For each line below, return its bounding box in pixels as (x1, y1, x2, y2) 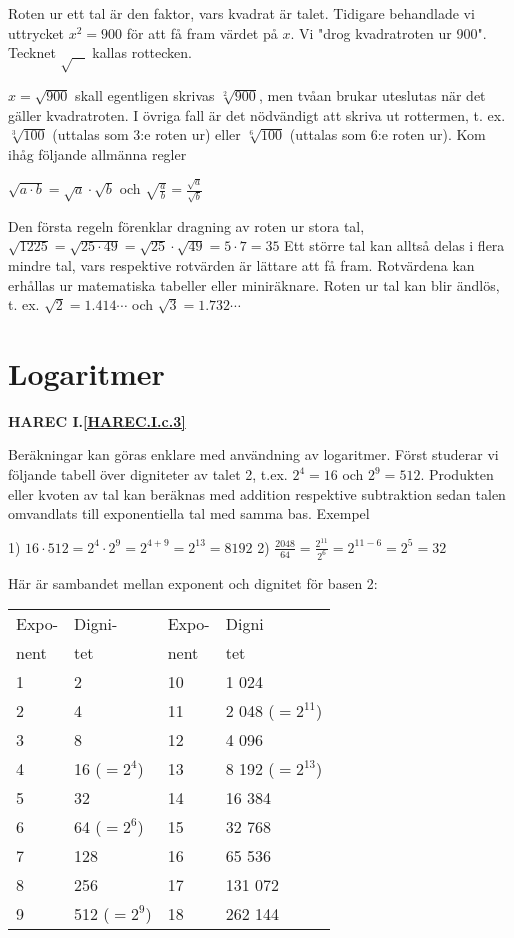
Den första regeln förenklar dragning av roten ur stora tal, (8, 215, 365, 236)
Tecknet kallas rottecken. (8, 42, 192, 63)
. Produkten (420, 464, 494, 485)
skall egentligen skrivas (75, 84, 215, 105)
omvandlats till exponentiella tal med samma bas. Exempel (8, 503, 370, 524)
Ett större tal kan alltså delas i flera (284, 235, 505, 256)
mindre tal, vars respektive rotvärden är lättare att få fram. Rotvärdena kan (8, 254, 475, 275)
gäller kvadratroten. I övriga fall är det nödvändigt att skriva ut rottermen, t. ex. (8, 104, 506, 125)
